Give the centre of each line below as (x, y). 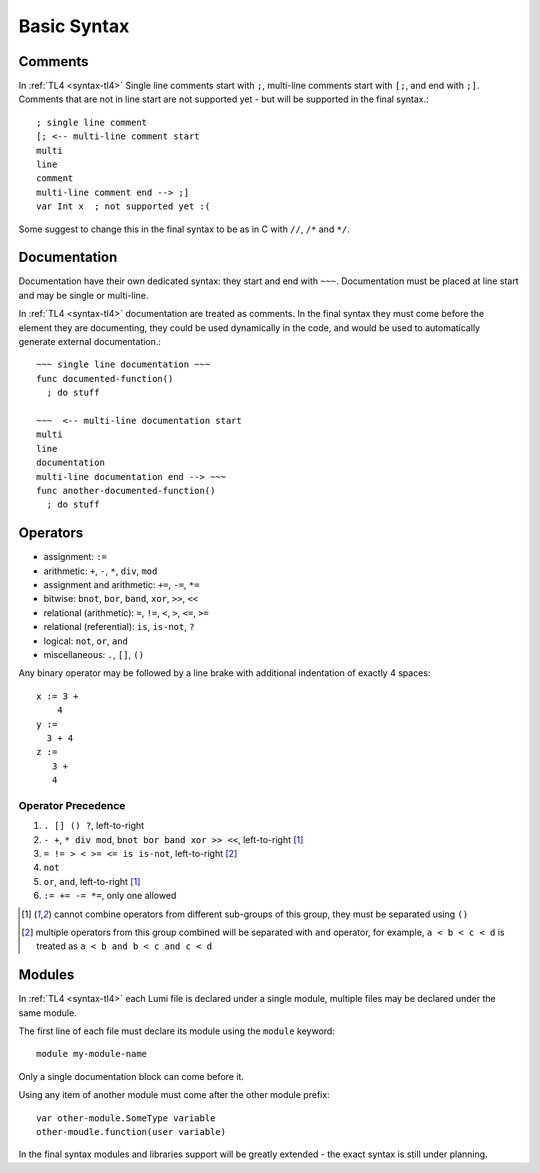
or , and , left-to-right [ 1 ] (92, 881)
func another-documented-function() (126, 490)
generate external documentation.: (90, 342)
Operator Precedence (72, 805)
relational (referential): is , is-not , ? (119, 627)
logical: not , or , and (86, 641)
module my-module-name (92, 1054)
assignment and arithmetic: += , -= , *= (121, 585)
